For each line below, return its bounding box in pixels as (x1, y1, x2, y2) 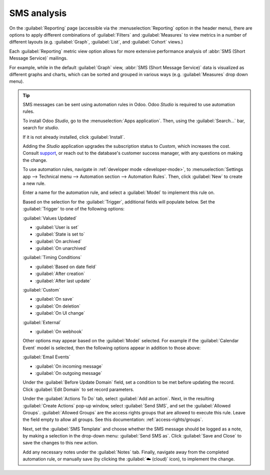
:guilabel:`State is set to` (35, 231, 85, 238)
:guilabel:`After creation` (35, 271, 85, 277)
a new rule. (22, 180, 46, 186)
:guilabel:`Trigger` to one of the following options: (22, 206, 125, 212)
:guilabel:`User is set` (35, 224, 79, 230)
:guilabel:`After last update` (35, 278, 91, 284)
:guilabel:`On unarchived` (35, 246, 87, 252)
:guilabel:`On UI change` (35, 310, 85, 316)
